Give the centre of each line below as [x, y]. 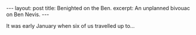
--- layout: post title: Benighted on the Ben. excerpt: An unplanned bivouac [98, 8]
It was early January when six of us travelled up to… [71, 26]
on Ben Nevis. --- [28, 14]
